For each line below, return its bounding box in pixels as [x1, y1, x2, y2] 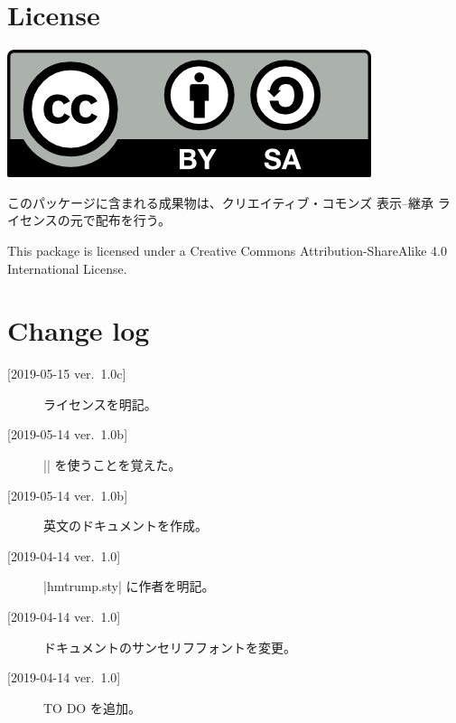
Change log [7, 312, 150, 349]
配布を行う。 [95, 211, 171, 230]
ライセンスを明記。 [43, 394, 157, 413]
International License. [7, 258, 127, 277]
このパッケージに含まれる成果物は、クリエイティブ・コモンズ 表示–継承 [7, 192, 433, 211]
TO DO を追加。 [43, 698, 141, 717]
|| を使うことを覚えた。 [43, 455, 181, 474]
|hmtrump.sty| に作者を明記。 [43, 577, 215, 596]
